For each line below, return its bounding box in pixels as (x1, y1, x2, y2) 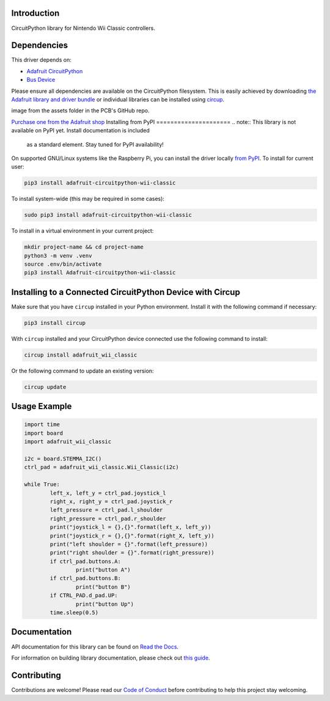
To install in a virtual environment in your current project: (11, 227, 154, 234)
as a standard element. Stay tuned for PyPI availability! (26, 140, 164, 148)
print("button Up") (75, 600, 134, 608)
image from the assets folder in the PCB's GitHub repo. (11, 107, 150, 114)
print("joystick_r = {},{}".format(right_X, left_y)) (50, 532, 215, 539)
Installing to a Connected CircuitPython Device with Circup (11, 287, 241, 297)
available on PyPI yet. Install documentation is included (11, 127, 150, 134)
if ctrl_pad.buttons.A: (50, 558, 122, 565)
